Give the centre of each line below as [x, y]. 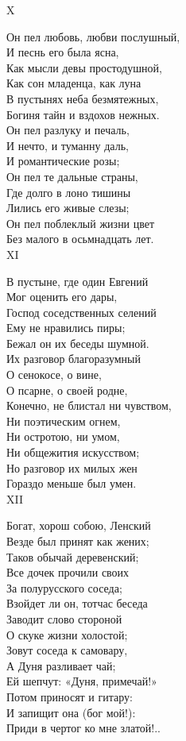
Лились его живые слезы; [68, 208]
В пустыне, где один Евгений [77, 281]
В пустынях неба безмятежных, [83, 98]
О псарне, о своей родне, [67, 390]
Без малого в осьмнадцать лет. [80, 239]
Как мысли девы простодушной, [84, 67]
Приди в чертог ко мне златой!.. [84, 728]
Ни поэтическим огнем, [64, 421]
